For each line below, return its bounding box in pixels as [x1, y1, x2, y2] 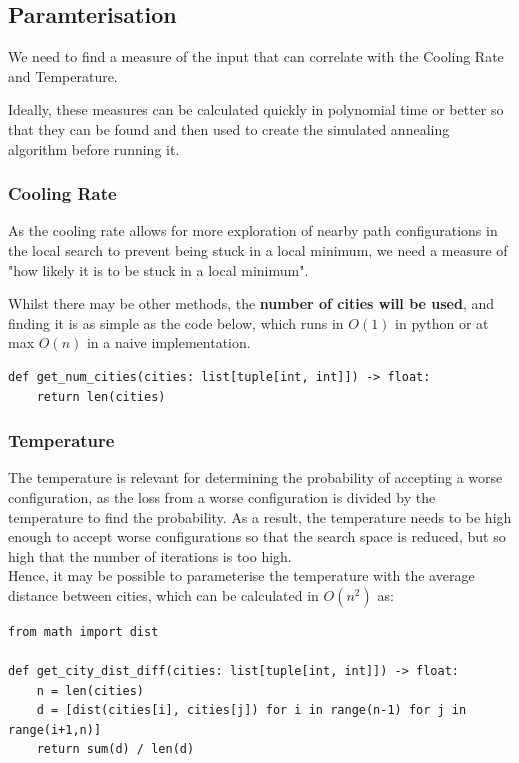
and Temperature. [8, 65, 118, 86]
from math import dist [8, 624, 159, 639]
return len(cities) [36, 389, 166, 404]
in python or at [395, 312, 489, 333]
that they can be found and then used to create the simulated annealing [8, 118, 450, 139]
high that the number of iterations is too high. [8, 545, 292, 566]
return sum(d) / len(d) [36, 742, 195, 757]
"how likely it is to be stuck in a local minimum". [8, 259, 309, 280]
